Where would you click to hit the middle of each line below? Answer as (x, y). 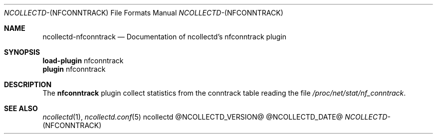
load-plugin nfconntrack (83, 61)
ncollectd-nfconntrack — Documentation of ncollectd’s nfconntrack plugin (165, 37)
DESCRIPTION (28, 84)
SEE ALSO (21, 108)
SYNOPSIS (22, 52)
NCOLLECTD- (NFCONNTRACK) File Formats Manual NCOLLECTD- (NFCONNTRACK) (144, 13)
